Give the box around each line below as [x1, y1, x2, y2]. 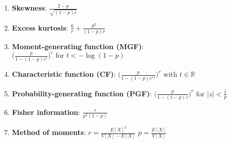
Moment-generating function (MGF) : [12, 41, 144, 52]
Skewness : [12, 3, 47, 13]
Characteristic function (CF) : [12, 69, 116, 79]
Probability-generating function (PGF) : [12, 88, 152, 98]
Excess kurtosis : [12, 22, 68, 33]
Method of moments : [12, 127, 86, 137]
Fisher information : [12, 106, 80, 117]
